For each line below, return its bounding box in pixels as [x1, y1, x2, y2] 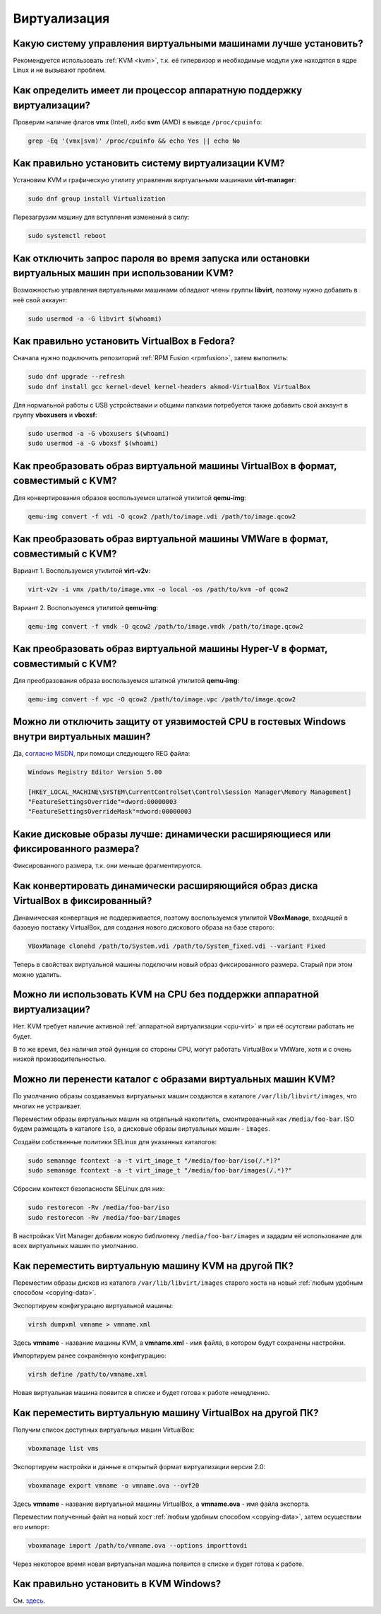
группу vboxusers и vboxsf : [13, 410, 97, 420]
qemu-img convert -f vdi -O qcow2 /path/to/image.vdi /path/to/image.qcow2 [28, 512, 296, 521]
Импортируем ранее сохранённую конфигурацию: [13, 1351, 167, 1360]
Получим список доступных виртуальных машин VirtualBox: [13, 1425, 195, 1434]
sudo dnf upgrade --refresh [28, 373, 125, 381]
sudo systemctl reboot [28, 232, 107, 240]
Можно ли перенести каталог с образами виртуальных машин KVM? [13, 1074, 336, 1086]
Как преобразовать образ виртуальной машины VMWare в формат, [13, 533, 329, 545]
